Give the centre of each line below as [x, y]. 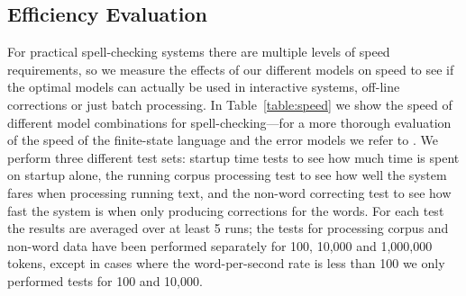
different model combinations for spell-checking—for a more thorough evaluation [229, 122]
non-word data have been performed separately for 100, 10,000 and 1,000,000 [220, 245]
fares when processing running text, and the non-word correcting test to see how [229, 192]
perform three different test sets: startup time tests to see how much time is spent [233, 157]
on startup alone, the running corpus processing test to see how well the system [227, 175]
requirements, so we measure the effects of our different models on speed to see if [231, 69]
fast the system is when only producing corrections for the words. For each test [226, 210]
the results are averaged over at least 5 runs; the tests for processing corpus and [228, 228]
